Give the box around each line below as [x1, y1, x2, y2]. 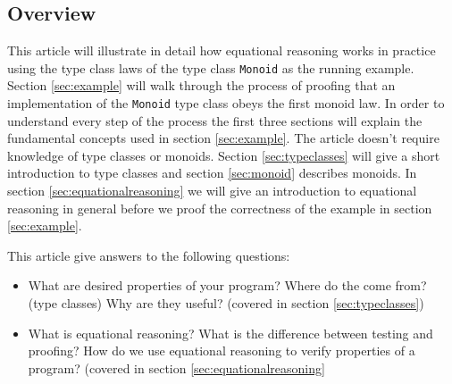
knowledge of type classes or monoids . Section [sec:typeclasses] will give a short [7, 146, 440, 164]
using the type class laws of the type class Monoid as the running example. [7, 58, 414, 77]
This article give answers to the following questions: [7, 246, 290, 264]
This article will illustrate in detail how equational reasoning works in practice [7, 41, 436, 60]
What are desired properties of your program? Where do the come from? [28, 276, 427, 295]
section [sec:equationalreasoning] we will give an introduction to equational [7, 181, 417, 200]
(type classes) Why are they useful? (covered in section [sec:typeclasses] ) [28, 294, 424, 313]
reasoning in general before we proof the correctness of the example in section [7, 198, 432, 217]
